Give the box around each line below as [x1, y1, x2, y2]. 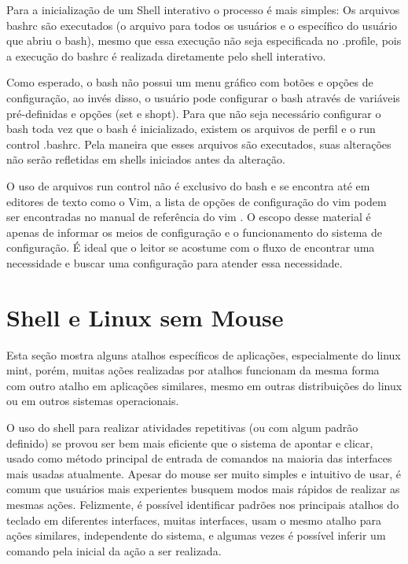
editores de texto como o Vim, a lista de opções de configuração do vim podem [6, 193, 387, 209]
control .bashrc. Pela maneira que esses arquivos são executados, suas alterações [6, 135, 391, 152]
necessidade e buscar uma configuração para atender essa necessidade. [6, 254, 343, 271]
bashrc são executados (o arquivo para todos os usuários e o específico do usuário [6, 17, 398, 33]
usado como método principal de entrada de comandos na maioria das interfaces [6, 450, 392, 466]
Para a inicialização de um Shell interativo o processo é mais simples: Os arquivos [6, 2, 400, 17]
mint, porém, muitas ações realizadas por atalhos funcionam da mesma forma [6, 362, 380, 378]
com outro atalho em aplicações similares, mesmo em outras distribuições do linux [6, 377, 402, 393]
